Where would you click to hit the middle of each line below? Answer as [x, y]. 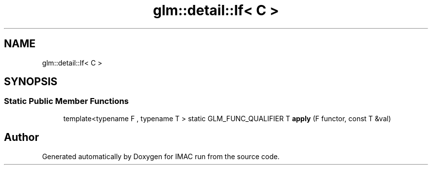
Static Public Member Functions [67, 101]
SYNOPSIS [31, 82]
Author [21, 137]
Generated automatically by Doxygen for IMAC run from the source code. [161, 156]
